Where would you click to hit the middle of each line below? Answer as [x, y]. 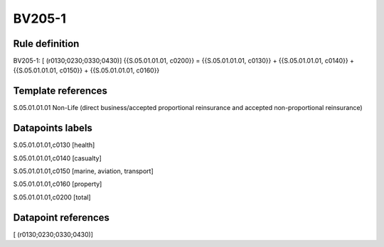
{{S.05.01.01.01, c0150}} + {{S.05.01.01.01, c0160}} [86, 70]
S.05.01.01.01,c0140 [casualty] [58, 158]
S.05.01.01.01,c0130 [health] [54, 145]
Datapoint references [62, 218]
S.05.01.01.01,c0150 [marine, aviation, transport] [83, 171]
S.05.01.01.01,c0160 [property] [58, 184]
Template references [60, 91]
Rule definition [46, 44]
